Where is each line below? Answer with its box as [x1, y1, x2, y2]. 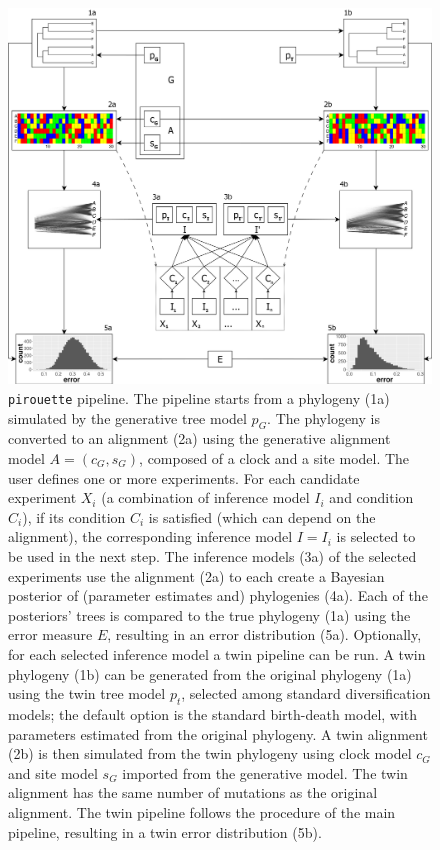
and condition [329, 487, 414, 508]
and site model [8, 762, 98, 783]
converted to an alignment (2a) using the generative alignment [8, 428, 391, 449]
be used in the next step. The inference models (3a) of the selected [8, 545, 417, 566]
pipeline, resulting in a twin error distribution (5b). [8, 821, 322, 842]
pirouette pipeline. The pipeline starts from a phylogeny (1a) [8, 387, 390, 408]
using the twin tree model [8, 683, 166, 704]
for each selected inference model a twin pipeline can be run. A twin [8, 643, 426, 664]
